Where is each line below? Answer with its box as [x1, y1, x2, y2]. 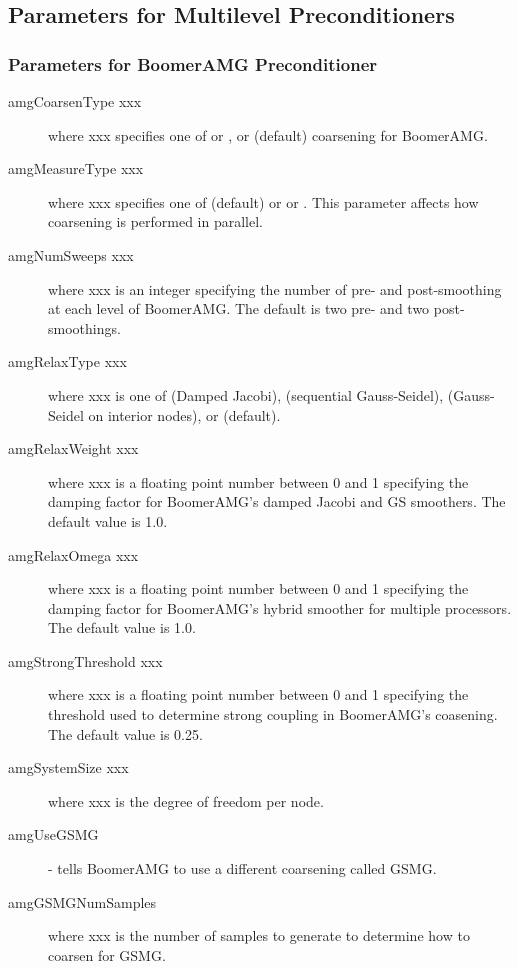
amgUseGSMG [8, 824, 99, 845]
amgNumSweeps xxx [8, 244, 134, 265]
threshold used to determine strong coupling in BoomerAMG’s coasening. [48, 704, 498, 725]
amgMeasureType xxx [8, 158, 144, 179]
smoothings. [48, 317, 121, 338]
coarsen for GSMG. [48, 944, 166, 965]
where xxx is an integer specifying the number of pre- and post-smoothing [48, 278, 502, 299]
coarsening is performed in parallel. [48, 211, 263, 232]
